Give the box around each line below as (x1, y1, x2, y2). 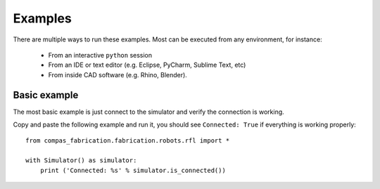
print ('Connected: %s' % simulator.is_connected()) (39, 166, 227, 174)
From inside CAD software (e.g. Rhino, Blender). (48, 70, 188, 79)
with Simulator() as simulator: (25, 157, 137, 164)
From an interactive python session (48, 51, 153, 59)
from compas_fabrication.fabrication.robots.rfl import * (25, 137, 230, 145)
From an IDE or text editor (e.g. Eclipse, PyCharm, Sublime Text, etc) (48, 60, 246, 70)
